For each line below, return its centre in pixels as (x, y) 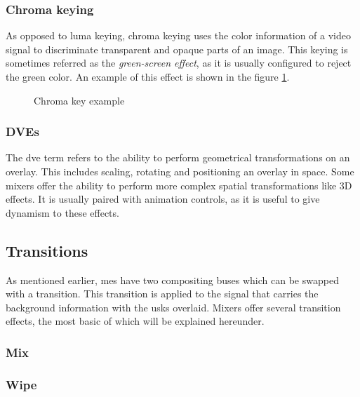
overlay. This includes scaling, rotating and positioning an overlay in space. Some (180, 171)
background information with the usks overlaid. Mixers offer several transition (173, 307)
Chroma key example (79, 100)
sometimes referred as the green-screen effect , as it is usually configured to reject (179, 63)
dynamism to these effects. (62, 212)
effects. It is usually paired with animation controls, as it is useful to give (163, 199)
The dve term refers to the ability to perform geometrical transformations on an (178, 157)
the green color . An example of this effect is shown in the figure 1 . (148, 76)
